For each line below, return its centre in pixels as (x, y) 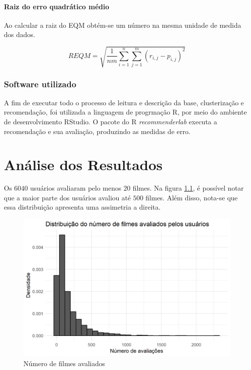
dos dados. (20, 34)
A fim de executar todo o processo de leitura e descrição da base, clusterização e (124, 102)
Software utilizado (40, 84)
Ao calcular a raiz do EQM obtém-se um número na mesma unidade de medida (123, 25)
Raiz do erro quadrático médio (57, 6)
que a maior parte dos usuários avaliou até (67, 197)
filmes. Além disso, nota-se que (192, 197)
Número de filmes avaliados (64, 363)
